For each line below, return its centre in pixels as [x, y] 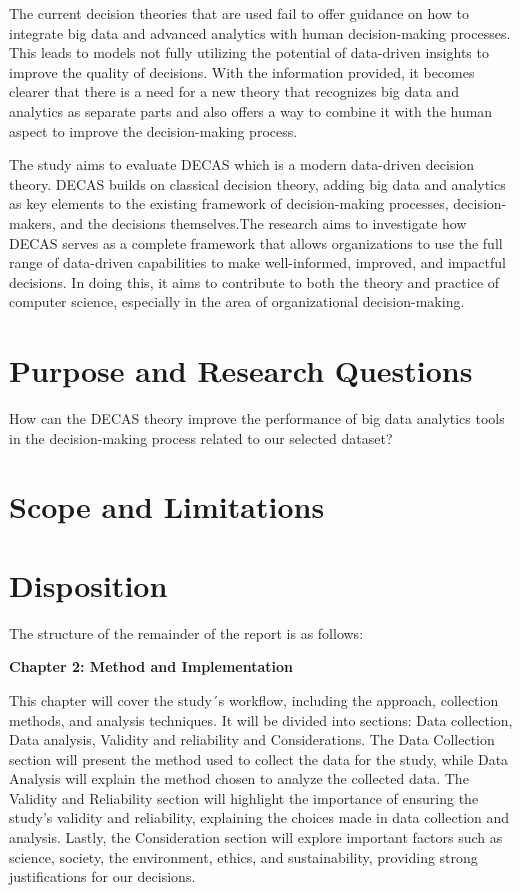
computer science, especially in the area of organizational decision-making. [237, 301]
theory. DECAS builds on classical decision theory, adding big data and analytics [257, 183]
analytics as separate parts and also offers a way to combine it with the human [251, 110]
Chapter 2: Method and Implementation [151, 666]
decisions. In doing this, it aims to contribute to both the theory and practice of [254, 281]
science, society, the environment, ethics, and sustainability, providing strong [243, 856]
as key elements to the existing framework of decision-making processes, [229, 203]
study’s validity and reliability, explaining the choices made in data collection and [259, 817]
